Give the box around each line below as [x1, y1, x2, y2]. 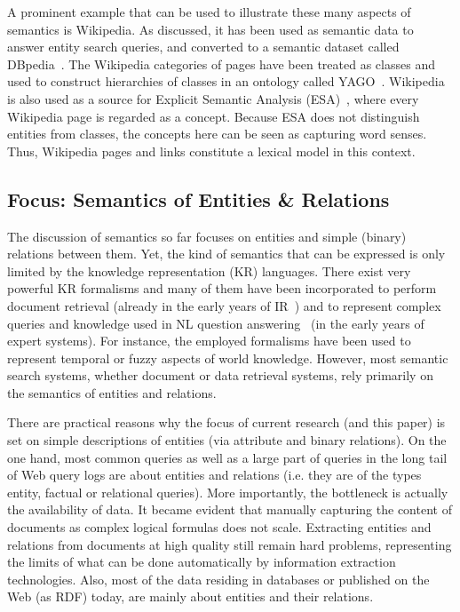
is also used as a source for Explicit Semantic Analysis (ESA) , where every [7, 89, 419, 107]
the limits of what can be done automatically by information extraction [7, 552, 396, 571]
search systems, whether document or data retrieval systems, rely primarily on [7, 366, 433, 385]
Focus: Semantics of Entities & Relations [7, 185, 390, 212]
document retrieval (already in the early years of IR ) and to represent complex [7, 296, 441, 314]
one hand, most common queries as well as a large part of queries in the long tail [7, 448, 448, 466]
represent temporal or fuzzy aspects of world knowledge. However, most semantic [7, 348, 448, 367]
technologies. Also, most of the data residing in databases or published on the [7, 569, 430, 588]
